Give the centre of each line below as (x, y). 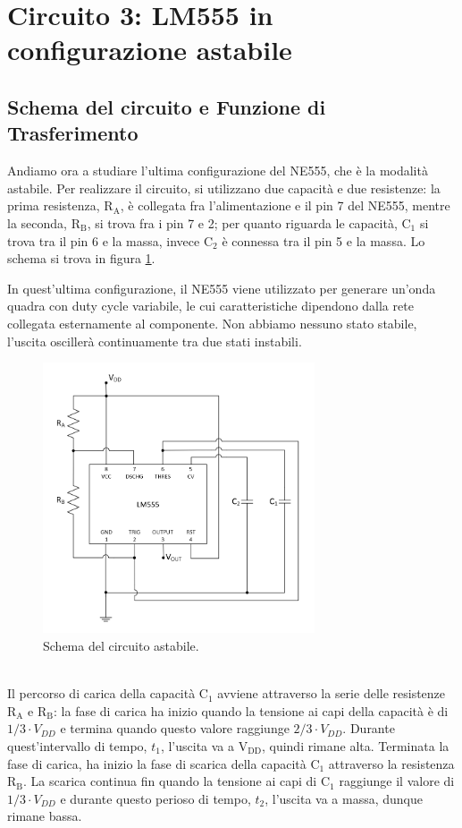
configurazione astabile (150, 50)
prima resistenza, (54, 205)
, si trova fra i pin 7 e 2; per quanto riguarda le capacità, (242, 222)
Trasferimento (73, 133)
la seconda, (37, 222)
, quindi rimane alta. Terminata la (355, 746)
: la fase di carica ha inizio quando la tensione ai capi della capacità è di (251, 710)
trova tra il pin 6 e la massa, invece (104, 240)
